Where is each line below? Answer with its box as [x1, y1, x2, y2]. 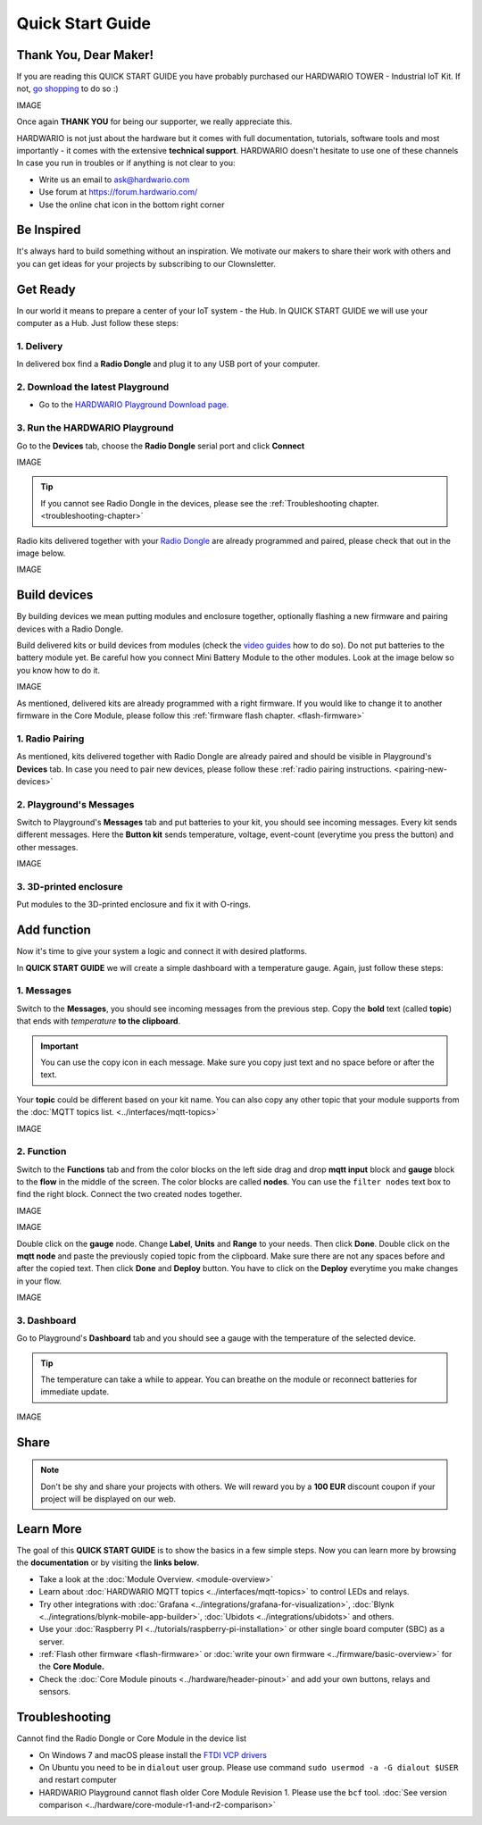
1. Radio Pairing [16, 733, 85, 745]
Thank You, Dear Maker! [16, 47, 154, 63]
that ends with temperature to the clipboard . [16, 1016, 181, 1026]
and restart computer [38, 1774, 118, 1786]
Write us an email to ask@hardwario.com [38, 174, 190, 185]
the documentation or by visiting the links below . [16, 1557, 200, 1568]
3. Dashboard [16, 1314, 77, 1327]
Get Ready [16, 281, 76, 297]
